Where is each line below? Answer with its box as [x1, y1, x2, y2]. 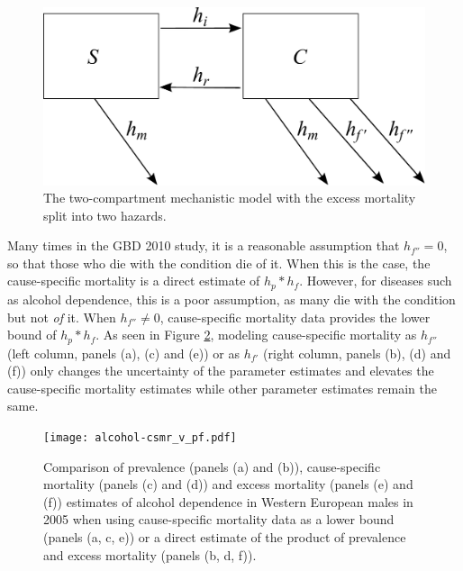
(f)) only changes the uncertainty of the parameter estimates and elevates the [7, 361, 434, 380]
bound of [7, 325, 57, 344]
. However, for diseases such [299, 271, 452, 290]
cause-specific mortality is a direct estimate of [7, 271, 260, 290]
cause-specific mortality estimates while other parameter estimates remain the [7, 378, 437, 397]
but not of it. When [7, 307, 116, 326]
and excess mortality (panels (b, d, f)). [43, 545, 257, 564]
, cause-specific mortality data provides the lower [159, 307, 431, 326]
